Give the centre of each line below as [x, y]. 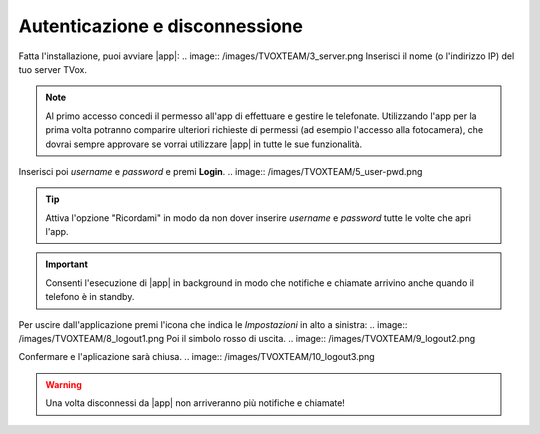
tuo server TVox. [52, 69]
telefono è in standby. [90, 297]
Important [67, 264]
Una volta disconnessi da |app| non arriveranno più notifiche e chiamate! [195, 403]
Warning [63, 384]
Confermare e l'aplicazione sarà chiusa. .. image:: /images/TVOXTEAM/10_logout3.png [196, 357]
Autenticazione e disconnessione [161, 26]
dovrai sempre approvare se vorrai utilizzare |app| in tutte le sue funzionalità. [204, 144]
